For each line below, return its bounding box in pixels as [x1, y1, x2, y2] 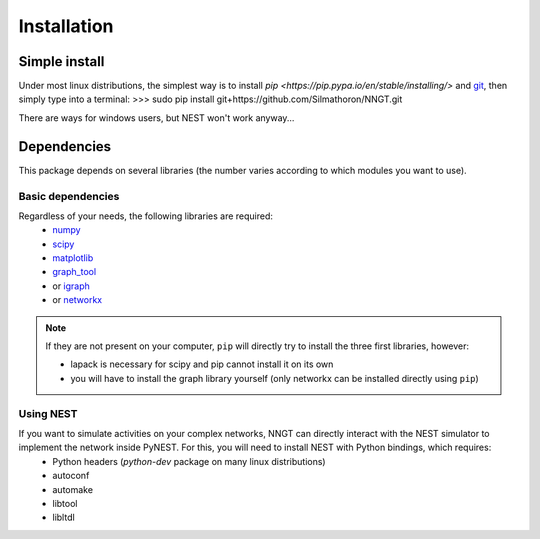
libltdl [52, 511, 75, 524]
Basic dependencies [18, 189, 120, 203]
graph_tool [52, 266, 97, 278]
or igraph [52, 280, 90, 292]
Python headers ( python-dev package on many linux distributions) [52, 455, 326, 467]
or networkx [52, 294, 103, 306]
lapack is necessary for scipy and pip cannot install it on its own [70, 358, 334, 370]
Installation [18, 15, 114, 37]
